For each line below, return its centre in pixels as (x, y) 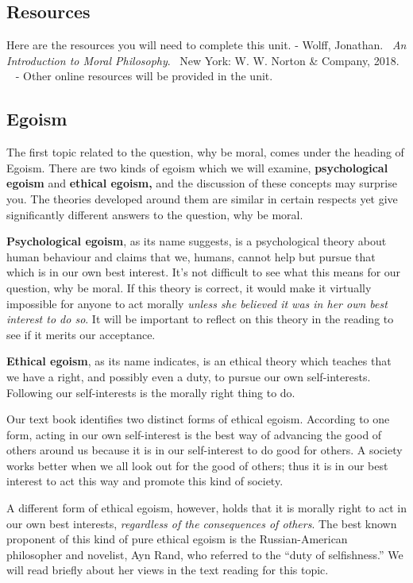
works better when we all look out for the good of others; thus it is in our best (197, 465)
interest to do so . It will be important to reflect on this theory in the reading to (200, 319)
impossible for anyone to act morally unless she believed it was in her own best (197, 303)
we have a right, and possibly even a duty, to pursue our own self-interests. (189, 376)
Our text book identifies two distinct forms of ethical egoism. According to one (198, 419)
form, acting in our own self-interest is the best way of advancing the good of (194, 434)
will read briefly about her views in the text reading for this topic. (168, 570)
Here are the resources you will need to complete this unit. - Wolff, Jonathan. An (206, 45)
